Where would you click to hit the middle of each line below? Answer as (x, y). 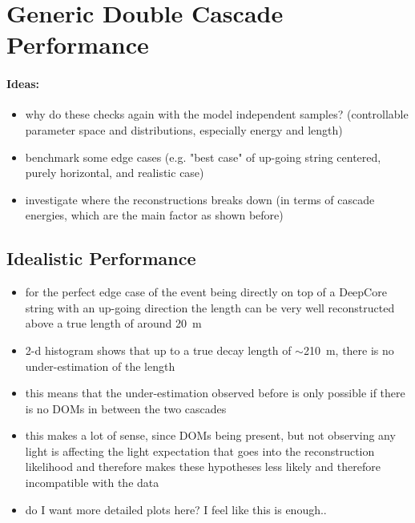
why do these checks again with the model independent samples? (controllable (217, 114)
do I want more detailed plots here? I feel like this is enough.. (176, 509)
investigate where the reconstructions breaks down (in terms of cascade (200, 199)
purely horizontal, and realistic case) (115, 173)
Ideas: (23, 84)
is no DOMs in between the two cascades (126, 408)
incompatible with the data (92, 483)
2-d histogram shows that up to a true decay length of (158, 350)
